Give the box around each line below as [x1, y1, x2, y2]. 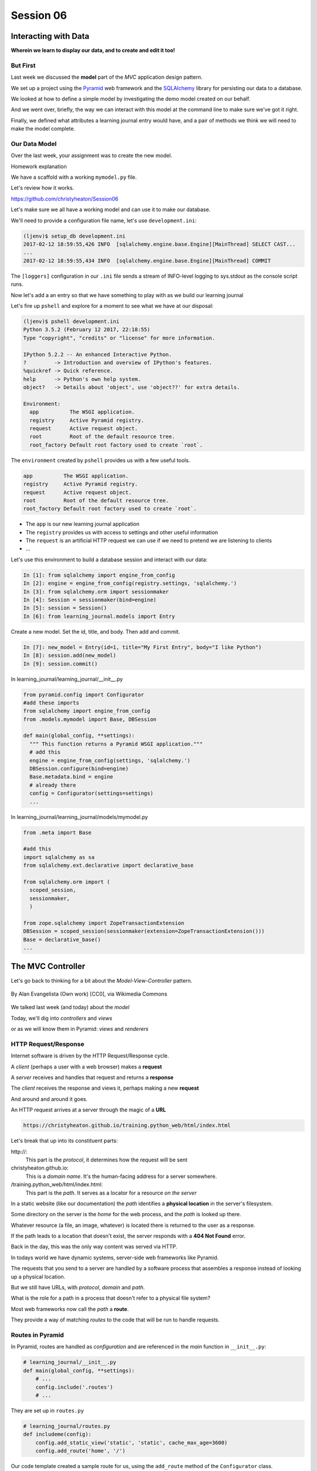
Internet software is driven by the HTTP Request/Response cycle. [11, 1052, 170, 1059]
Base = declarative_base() [23, 936, 101, 943]
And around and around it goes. [11, 1095, 88, 1103]
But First [11, 61, 36, 69]
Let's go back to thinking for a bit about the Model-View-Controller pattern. [11, 977, 193, 984]
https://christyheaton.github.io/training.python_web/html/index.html [23, 1122, 231, 1129]
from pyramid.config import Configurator [23, 691, 144, 698]
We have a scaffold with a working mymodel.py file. [11, 174, 137, 181]
